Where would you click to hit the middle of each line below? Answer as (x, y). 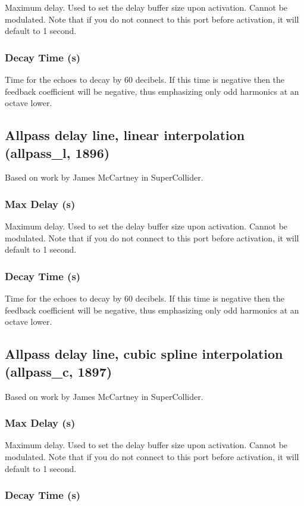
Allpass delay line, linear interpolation (125, 135)
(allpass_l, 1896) (57, 152)
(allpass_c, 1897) (59, 371)
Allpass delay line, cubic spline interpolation (144, 354)
